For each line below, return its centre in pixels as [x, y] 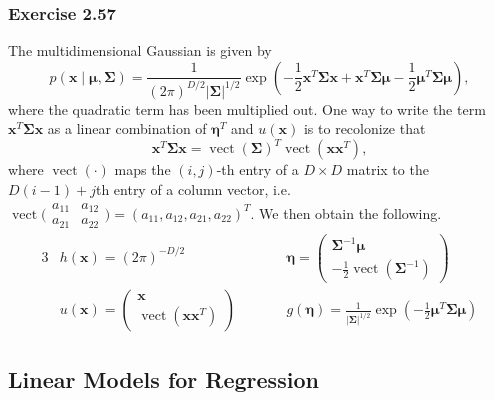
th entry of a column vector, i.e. [193, 189]
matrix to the [387, 169]
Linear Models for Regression [163, 378]
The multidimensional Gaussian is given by [140, 50]
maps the [142, 169]
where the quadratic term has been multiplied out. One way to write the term [247, 108]
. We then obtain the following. [346, 212]
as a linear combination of [127, 128]
